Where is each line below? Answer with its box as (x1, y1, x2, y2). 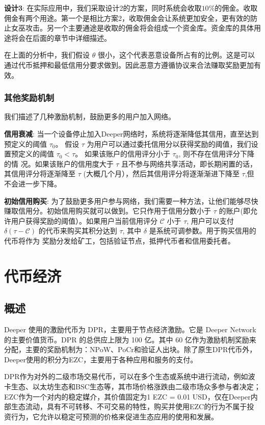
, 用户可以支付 (187, 215, 234, 226)
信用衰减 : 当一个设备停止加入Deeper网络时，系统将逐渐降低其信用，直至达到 (4, 128, 259, 139)
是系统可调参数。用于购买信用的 (149, 225, 256, 236)
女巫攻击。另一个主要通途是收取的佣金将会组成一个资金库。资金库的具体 (11, 22, 254, 33)
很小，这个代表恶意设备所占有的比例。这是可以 (97, 49, 255, 60)
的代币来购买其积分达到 (38, 225, 117, 236)
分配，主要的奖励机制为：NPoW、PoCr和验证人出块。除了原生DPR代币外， (4, 344, 257, 355)
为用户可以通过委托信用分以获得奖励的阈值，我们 (87, 138, 251, 149)
